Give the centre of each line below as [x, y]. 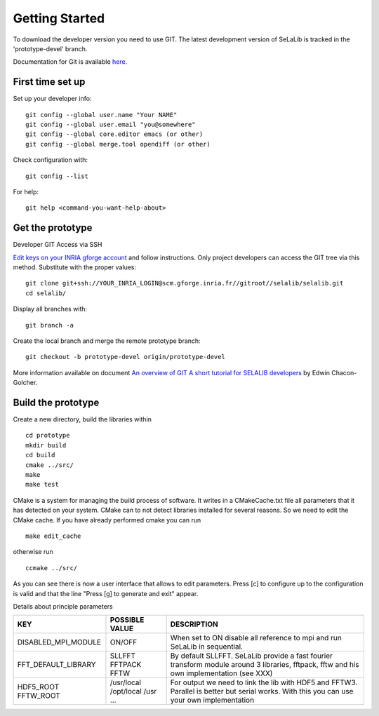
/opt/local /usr [133, 691]
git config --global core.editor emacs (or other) [114, 134]
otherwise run [33, 552]
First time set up [49, 82]
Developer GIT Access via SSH [58, 245]
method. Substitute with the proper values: [75, 267]
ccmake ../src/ [52, 568]
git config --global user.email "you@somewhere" [111, 125]
